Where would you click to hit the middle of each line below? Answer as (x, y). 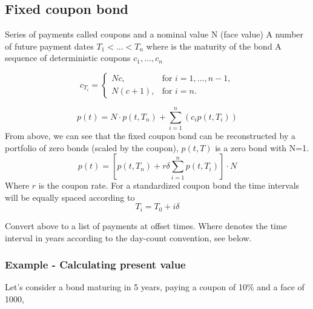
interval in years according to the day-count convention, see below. (128, 237)
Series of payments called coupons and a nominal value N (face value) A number (154, 34)
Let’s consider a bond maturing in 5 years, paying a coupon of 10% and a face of (155, 287)
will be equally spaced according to (70, 197)
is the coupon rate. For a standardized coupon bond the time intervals (169, 185)
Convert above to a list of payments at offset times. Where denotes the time (146, 225)
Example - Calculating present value (95, 265)
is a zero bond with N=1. (262, 147)
